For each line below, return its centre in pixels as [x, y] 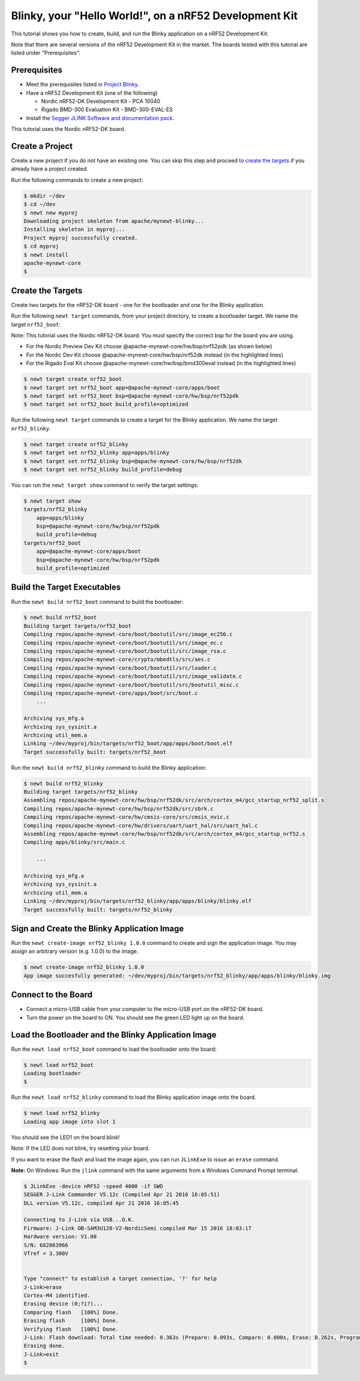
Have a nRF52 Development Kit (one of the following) [92, 92]
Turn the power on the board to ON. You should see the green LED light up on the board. [135, 1017]
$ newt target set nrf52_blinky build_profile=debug [103, 469]
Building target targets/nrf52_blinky [81, 792]
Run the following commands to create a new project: [77, 180]
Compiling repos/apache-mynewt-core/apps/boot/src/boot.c [111, 693]
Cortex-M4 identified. [57, 1295]
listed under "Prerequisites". [46, 53]
